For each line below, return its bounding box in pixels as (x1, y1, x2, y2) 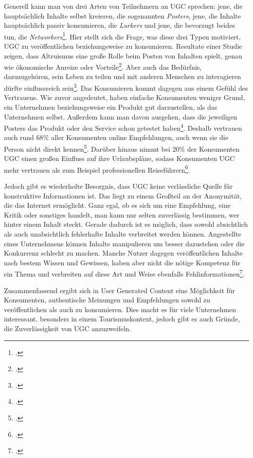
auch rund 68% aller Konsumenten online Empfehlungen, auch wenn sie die (4, 132, 228, 142)
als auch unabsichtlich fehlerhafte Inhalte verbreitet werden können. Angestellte (4, 229, 241, 239)
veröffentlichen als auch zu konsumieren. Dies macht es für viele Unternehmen (4, 304, 236, 314)
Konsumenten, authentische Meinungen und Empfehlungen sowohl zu (4, 295, 210, 305)
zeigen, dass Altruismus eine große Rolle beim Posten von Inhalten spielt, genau (4, 50, 242, 60)
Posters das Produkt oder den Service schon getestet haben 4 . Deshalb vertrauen (4, 121, 242, 133)
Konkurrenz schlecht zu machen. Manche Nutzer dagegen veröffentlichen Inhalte (4, 248, 243, 258)
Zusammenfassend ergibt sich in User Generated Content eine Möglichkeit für (4, 285, 235, 295)
